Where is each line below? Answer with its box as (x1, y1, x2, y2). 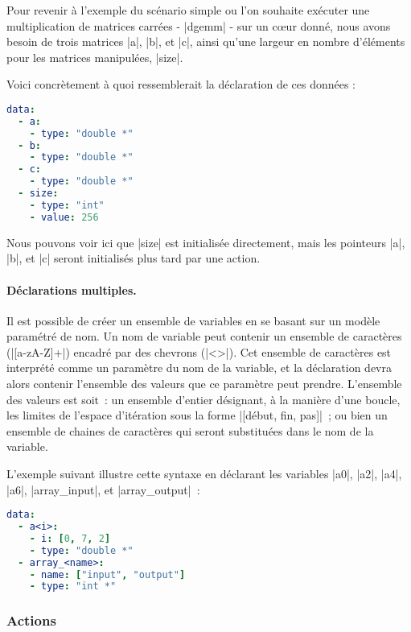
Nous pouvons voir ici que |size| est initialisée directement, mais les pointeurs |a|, (6, 233, 405, 250)
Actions (6, 610, 56, 630)
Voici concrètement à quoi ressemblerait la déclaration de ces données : (6, 76, 356, 93)
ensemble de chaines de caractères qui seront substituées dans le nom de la (6, 422, 374, 439)
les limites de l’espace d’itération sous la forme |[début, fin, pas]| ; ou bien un (6, 407, 388, 423)
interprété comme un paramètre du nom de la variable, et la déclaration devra (6, 359, 392, 376)
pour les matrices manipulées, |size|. (6, 48, 183, 65)
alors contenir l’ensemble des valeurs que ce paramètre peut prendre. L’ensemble (6, 375, 402, 392)
